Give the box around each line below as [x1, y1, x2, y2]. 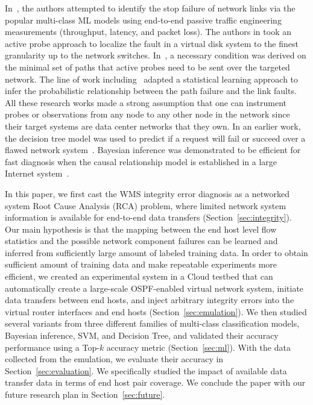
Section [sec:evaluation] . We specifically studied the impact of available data [5, 364, 287, 377]
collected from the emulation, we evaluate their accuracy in [5, 353, 224, 365]
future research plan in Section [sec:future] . [5, 388, 165, 400]
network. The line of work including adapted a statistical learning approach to [5, 72, 299, 85]
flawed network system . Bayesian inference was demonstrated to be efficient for [5, 143, 301, 156]
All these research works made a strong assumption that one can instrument [5, 96, 286, 108]
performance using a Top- [5, 341, 100, 353]
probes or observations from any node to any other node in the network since [5, 108, 290, 121]
